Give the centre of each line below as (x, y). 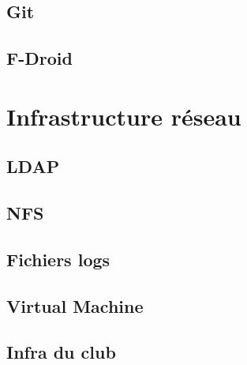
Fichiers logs (58, 259)
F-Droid (39, 58)
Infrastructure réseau (124, 116)
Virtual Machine (75, 305)
